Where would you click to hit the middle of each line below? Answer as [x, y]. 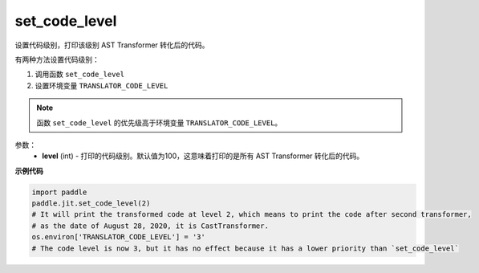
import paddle [59, 192]
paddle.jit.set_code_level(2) [91, 204]
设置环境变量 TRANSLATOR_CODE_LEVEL [101, 85]
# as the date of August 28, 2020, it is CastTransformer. [150, 226]
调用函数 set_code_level [79, 74]
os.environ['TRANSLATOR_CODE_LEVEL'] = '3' [119, 237]
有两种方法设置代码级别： [57, 59]
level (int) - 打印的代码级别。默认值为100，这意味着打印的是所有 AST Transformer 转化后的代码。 [203, 156]
